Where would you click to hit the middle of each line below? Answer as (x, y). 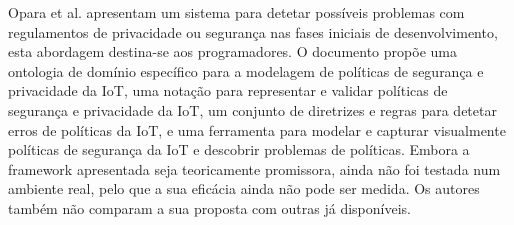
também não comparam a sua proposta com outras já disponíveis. (209, 207)
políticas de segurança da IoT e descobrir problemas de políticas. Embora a (239, 149)
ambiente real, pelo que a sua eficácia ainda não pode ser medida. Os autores (244, 188)
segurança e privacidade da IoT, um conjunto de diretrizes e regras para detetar (252, 109)
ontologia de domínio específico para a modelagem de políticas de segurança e (246, 70)
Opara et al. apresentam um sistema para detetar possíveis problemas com (236, 12)
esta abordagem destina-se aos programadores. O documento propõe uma (232, 51)
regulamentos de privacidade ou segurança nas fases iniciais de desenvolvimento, (253, 31)
